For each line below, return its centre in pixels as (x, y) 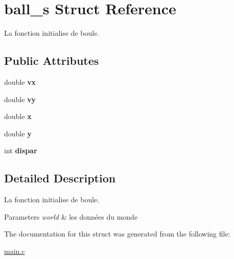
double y (18, 133)
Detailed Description (60, 178)
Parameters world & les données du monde (71, 216)
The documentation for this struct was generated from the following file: (117, 234)
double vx (20, 81)
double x (18, 116)
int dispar (21, 150)
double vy (20, 99)
